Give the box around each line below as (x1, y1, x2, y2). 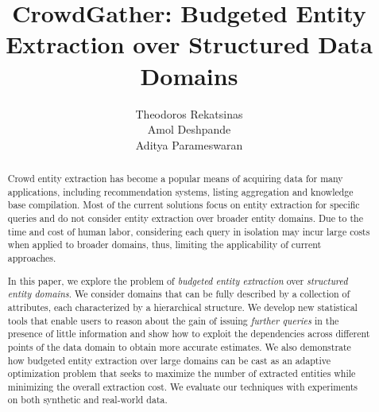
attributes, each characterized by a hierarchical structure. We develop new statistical (7, 300, 358, 313)
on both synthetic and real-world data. (7, 393, 168, 406)
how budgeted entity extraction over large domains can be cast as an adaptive (7, 353, 331, 367)
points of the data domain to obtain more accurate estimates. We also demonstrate (7, 340, 351, 353)
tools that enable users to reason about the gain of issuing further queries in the (7, 313, 339, 327)
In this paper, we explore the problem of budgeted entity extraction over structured (7, 274, 348, 287)
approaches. (7, 251, 56, 265)
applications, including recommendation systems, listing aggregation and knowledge (7, 185, 354, 198)
